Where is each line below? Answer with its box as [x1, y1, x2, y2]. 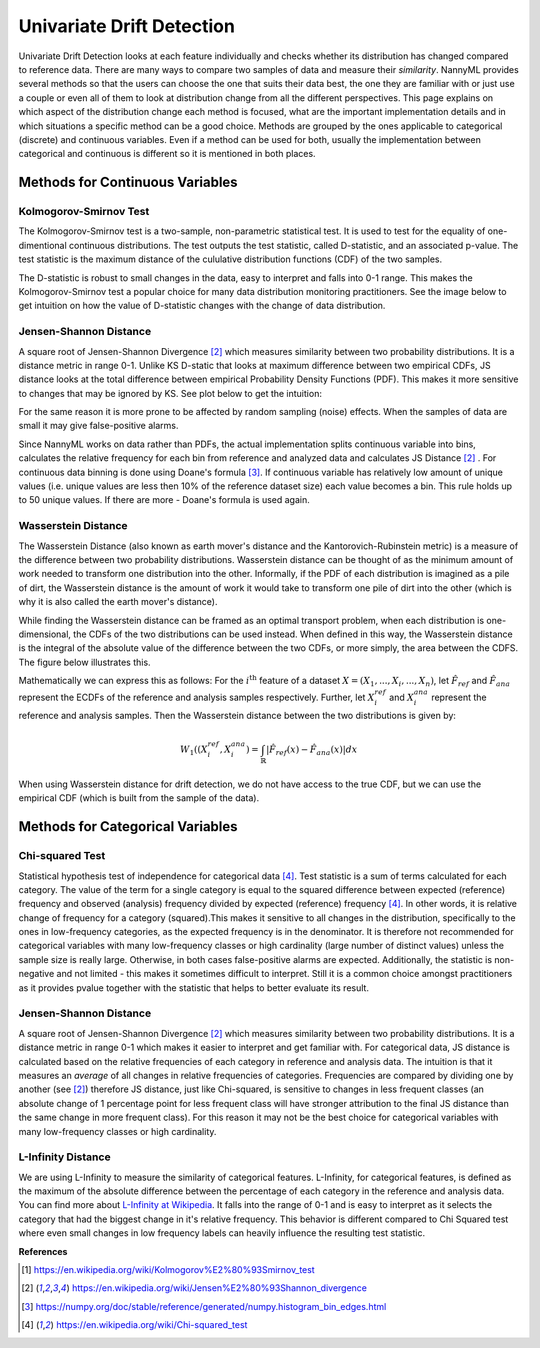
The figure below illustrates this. [18, 656, 151, 668]
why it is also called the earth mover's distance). [18, 596, 219, 608]
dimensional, [18, 628, 72, 640]
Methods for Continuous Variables [18, 174, 239, 191]
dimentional [18, 239, 67, 251]
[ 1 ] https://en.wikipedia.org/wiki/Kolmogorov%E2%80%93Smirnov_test [21, 1264, 315, 1276]
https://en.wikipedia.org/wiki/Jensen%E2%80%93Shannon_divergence [71, 1282, 368, 1294]
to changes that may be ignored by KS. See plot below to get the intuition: [18, 387, 322, 399]
